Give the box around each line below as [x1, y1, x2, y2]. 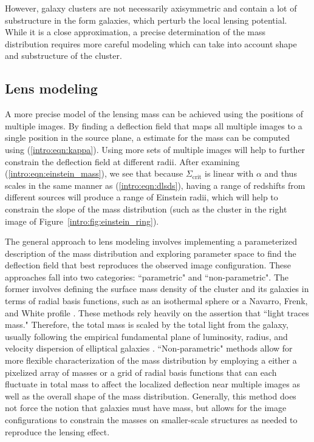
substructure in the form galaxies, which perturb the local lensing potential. [5, 13, 287, 26]
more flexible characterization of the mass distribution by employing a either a [5, 354, 297, 367]
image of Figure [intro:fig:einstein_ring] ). [5, 214, 159, 227]
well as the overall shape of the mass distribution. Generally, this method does [5, 389, 296, 402]
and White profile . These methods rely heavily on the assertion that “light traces [5, 306, 309, 319]
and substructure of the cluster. [5, 49, 122, 62]
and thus [264, 167, 297, 180]
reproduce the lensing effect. [5, 425, 110, 438]
